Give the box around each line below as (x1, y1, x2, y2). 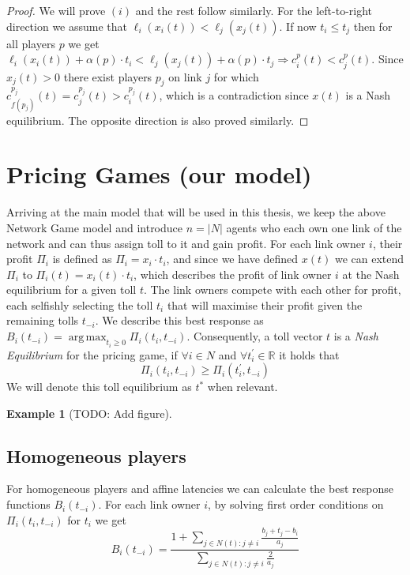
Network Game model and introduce (6, 219, 183, 235)
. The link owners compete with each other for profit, (143, 281, 401, 298)
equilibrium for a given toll (6, 281, 137, 298)
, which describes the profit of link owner (134, 265, 332, 282)
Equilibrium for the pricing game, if (6, 346, 178, 363)
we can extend (334, 250, 404, 267)
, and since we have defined (166, 250, 299, 267)
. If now (279, 17, 317, 34)
